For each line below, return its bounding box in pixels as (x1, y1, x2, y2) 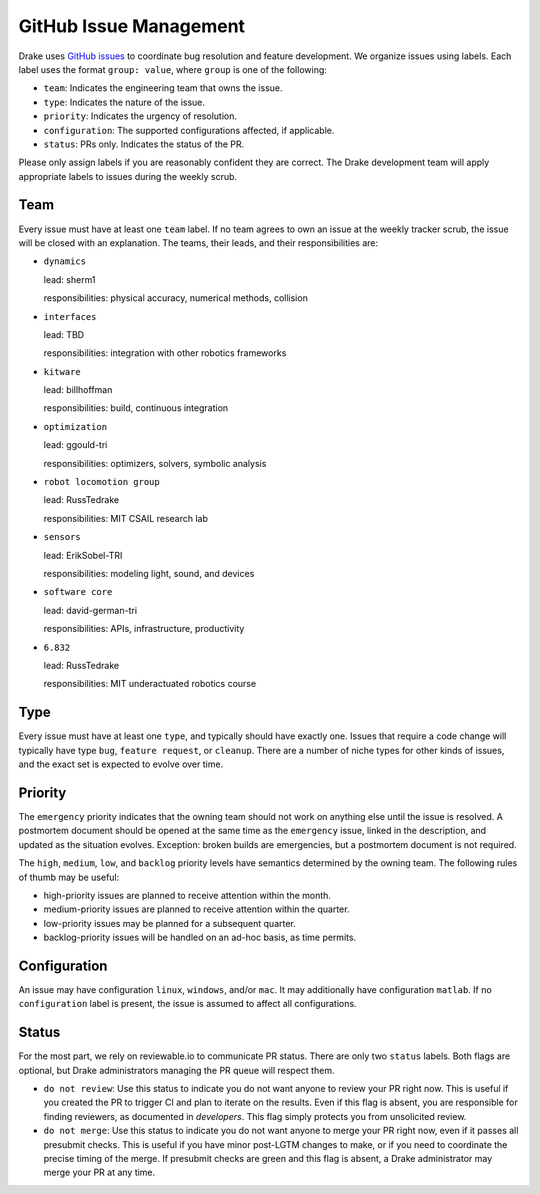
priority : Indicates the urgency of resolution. (43, 110, 237, 122)
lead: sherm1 (43, 273, 96, 285)
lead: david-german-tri (43, 604, 138, 616)
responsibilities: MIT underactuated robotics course (43, 678, 257, 690)
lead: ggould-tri (43, 439, 108, 451)
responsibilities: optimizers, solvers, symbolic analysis (43, 457, 267, 469)
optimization (43, 421, 108, 432)
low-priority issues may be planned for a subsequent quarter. (43, 917, 297, 929)
